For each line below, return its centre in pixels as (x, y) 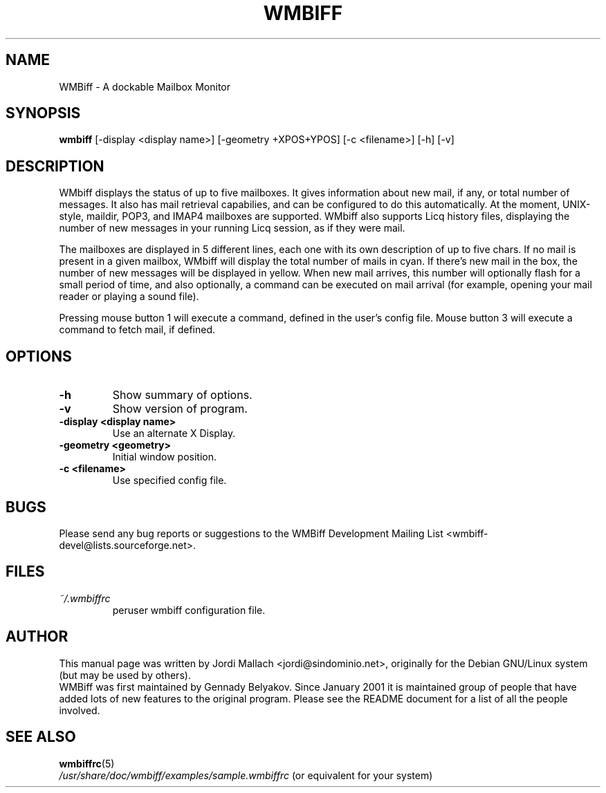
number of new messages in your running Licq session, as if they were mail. (232, 228)
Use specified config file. (169, 481)
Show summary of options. (182, 395)
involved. (80, 710)
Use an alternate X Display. (174, 433)
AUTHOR (37, 637)
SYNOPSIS (43, 113)
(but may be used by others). (125, 675)
